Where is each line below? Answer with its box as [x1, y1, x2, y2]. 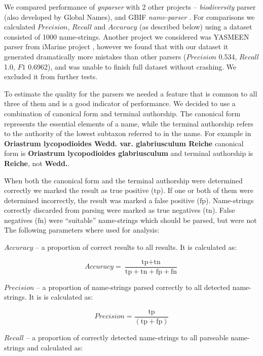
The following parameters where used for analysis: [4, 224, 160, 235]
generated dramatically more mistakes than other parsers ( [4, 51, 186, 61]
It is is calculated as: [29, 292, 93, 302]
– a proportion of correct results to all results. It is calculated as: [35, 242, 237, 252]
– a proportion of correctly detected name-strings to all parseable [26, 332, 229, 342]
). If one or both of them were [160, 185, 254, 196]
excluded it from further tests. [4, 71, 98, 82]
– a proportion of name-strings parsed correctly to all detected [36, 281, 231, 292]
